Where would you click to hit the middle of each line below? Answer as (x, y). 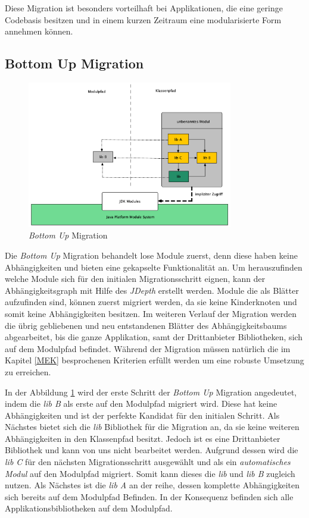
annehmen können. (39, 31)
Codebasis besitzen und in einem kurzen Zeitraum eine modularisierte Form (143, 19)
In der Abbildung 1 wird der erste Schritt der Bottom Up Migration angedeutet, (151, 392)
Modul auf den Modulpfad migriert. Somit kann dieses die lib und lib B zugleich (150, 473)
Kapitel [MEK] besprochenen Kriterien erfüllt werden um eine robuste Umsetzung (154, 360)
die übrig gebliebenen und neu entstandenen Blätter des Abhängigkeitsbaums (146, 325)
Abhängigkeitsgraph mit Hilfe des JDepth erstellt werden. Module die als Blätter (152, 290)
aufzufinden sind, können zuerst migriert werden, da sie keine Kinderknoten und (151, 302)
